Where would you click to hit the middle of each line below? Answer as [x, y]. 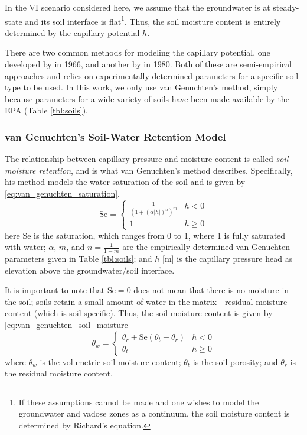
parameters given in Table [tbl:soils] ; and [79, 258]
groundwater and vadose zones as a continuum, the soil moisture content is [154, 413]
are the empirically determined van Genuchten [206, 247]
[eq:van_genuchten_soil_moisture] [68, 324]
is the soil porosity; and [235, 361]
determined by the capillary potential [72, 32]
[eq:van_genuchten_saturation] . [62, 193]
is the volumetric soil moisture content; [110, 361]
